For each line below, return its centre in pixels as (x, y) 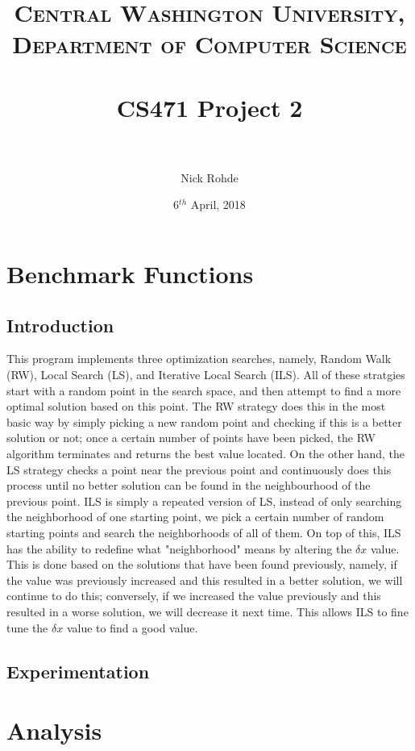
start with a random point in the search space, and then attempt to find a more (204, 390)
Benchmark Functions (130, 274)
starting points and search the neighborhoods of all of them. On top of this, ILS (204, 532)
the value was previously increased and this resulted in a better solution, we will (205, 580)
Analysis (54, 730)
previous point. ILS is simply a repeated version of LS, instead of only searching (204, 501)
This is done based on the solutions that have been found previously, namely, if (202, 564)
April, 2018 (218, 204)
